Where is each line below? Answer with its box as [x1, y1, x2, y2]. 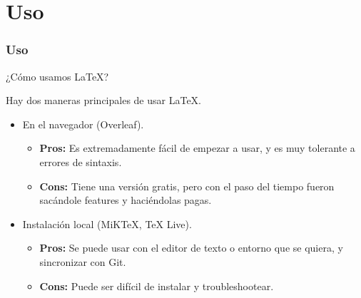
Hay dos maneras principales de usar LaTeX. [6, 93, 201, 108]
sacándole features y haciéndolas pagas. [39, 192, 212, 207]
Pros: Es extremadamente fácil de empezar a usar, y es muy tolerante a [39, 140, 355, 155]
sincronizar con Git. [39, 254, 126, 269]
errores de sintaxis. [39, 154, 122, 169]
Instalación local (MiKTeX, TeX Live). [22, 216, 192, 231]
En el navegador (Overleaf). [22, 116, 144, 131]
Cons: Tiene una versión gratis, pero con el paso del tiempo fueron [39, 178, 335, 193]
